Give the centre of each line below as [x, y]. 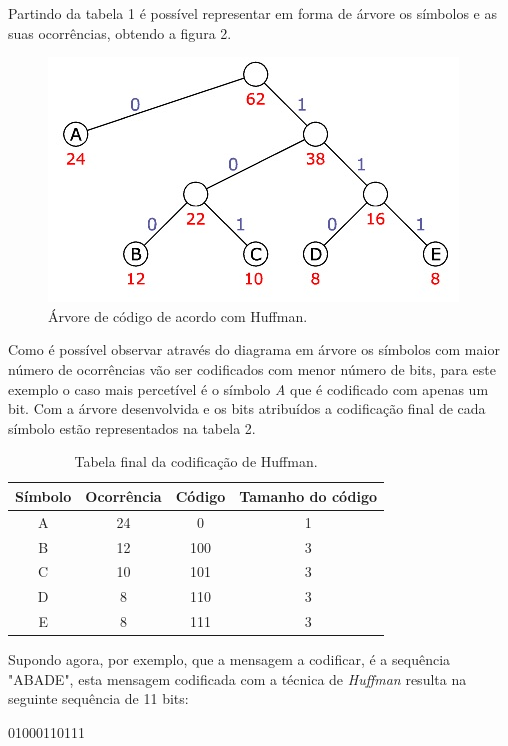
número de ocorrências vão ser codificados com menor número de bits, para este [252, 368]
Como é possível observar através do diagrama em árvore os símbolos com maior [254, 349]
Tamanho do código [308, 495]
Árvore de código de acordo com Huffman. [178, 315]
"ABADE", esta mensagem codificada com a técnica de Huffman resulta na [237, 678]
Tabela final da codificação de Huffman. [196, 461]
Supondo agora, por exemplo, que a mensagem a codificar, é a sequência [229, 659]
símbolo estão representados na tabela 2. [132, 427]
